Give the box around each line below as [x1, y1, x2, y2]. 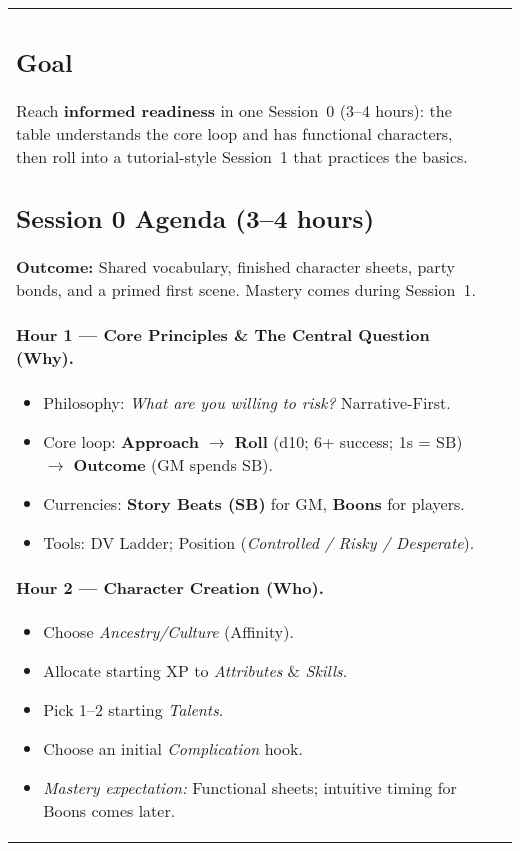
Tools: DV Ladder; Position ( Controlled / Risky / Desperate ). [43, 530, 475, 554]
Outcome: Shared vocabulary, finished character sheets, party [16, 255, 455, 278]
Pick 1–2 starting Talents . [43, 698, 224, 722]
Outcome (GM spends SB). [73, 452, 273, 476]
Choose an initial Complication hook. [43, 737, 303, 761]
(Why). [16, 346, 74, 370]
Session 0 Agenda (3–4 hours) [16, 201, 375, 236]
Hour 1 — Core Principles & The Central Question [16, 323, 430, 347]
